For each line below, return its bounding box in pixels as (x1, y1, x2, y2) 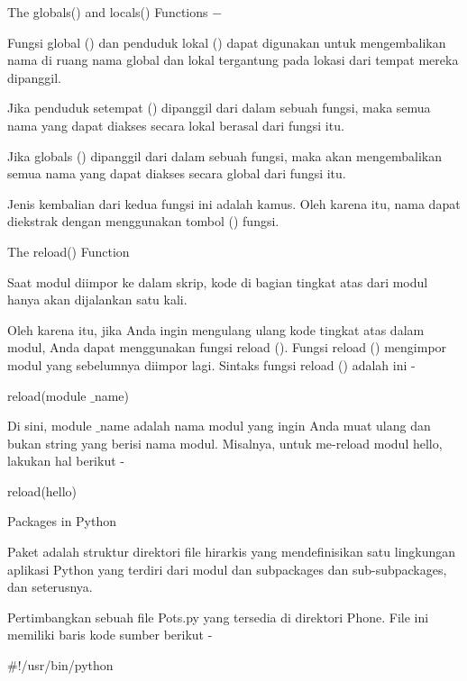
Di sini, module (7, 416, 92, 435)
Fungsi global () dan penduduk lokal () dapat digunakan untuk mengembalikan (7, 32, 446, 51)
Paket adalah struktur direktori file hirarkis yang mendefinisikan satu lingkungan (7, 542, 456, 561)
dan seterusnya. (7, 577, 93, 596)
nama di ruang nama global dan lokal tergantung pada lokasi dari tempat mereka (7, 50, 459, 69)
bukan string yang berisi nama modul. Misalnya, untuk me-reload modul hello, (7, 433, 443, 452)
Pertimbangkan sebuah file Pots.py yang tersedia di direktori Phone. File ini (7, 607, 429, 626)
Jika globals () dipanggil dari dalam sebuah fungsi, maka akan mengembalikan (7, 146, 442, 165)
